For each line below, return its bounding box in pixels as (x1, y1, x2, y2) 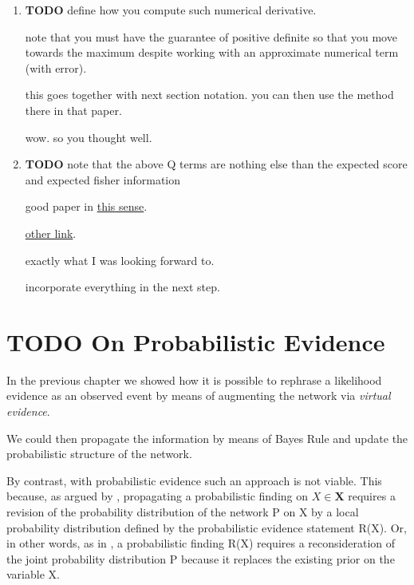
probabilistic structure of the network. (6, 445, 192, 462)
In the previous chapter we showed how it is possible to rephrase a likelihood (6, 371, 382, 388)
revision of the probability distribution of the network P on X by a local (6, 504, 359, 520)
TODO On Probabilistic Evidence (6, 325, 385, 358)
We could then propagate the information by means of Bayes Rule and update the (6, 429, 408, 446)
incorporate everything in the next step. (25, 279, 220, 295)
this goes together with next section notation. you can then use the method (25, 86, 394, 103)
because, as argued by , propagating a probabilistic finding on (6, 488, 309, 504)
